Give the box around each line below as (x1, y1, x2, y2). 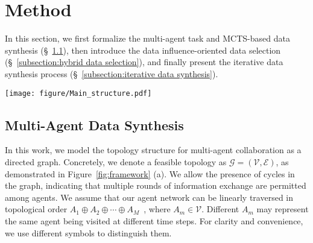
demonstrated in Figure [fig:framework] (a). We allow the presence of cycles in (5, 167, 295, 180)
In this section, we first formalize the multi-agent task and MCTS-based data (5, 32, 290, 45)
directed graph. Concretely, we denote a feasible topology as (5, 155, 227, 168)
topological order (5, 203, 68, 215)
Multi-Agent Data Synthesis (5, 115, 184, 134)
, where (144, 203, 171, 215)
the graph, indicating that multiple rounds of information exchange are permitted (5, 179, 306, 192)
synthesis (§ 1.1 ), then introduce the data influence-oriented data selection (5, 43, 281, 56)
